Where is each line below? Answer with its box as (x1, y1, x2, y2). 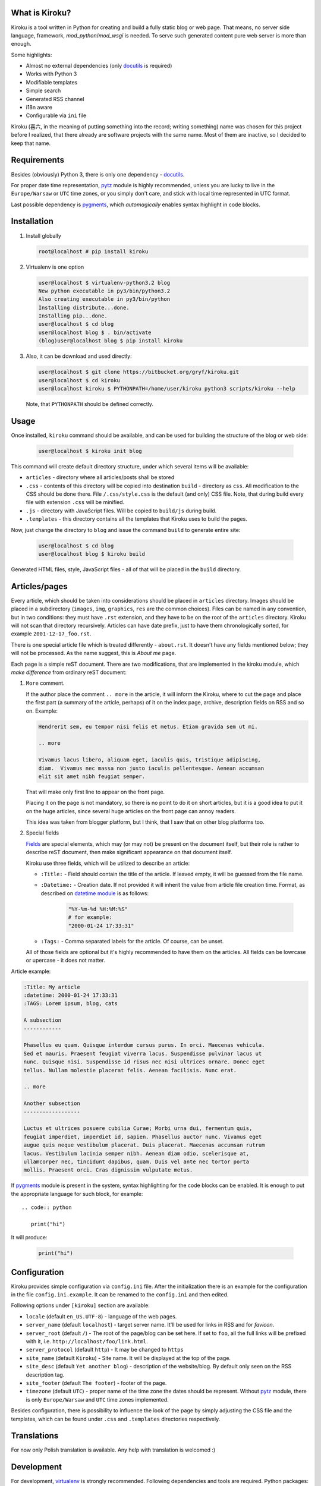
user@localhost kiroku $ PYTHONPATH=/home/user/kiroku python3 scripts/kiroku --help (38, 385, 295, 392)
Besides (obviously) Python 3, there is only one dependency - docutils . (11, 171, 185, 178)
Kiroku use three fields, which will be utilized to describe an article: (26, 860, 190, 867)
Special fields (26, 829, 59, 836)
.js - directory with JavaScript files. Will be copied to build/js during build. (26, 507, 217, 514)
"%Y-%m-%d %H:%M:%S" (68, 905, 128, 912)
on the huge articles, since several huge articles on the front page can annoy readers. (26, 807, 236, 814)
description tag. (26, 1371, 65, 1378)
